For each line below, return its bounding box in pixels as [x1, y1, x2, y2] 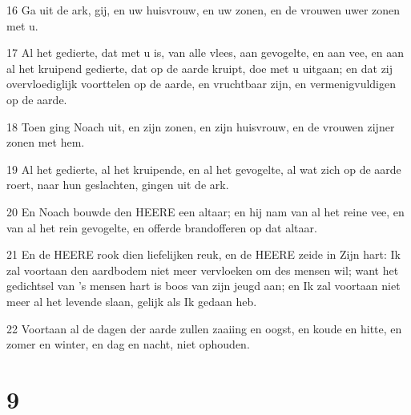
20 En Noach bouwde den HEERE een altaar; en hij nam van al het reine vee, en [6, 203, 405, 220]
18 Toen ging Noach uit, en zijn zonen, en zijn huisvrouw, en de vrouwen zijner [6, 118, 395, 135]
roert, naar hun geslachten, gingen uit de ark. [6, 176, 229, 193]
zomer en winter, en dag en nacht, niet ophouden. [6, 336, 250, 353]
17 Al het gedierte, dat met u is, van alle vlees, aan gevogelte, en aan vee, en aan [6, 44, 404, 61]
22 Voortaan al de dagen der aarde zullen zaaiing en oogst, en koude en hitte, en [6, 320, 402, 336]
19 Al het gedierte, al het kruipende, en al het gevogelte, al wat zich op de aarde [6, 160, 401, 177]
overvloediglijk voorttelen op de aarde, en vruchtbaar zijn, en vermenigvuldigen [6, 75, 397, 92]
